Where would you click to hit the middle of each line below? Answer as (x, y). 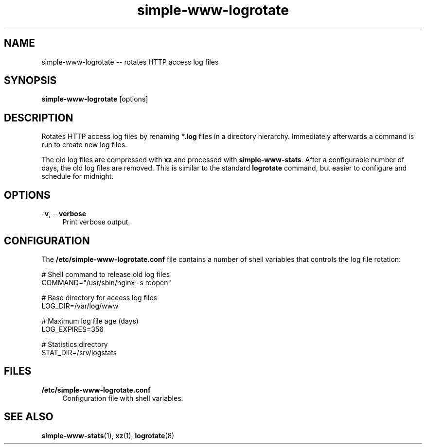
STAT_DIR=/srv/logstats (79, 352)
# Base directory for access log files (99, 297)
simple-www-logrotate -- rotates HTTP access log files (130, 62)
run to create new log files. (84, 145)
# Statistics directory (75, 344)
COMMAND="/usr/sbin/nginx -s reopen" (106, 282)
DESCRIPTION (39, 118)
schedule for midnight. (78, 176)
